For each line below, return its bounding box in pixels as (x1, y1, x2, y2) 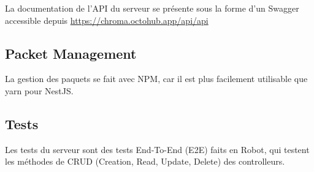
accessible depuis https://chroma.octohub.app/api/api (5, 13, 209, 26)
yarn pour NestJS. (5, 84, 74, 97)
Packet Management (5, 43, 137, 62)
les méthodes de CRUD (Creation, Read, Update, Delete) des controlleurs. (5, 155, 285, 168)
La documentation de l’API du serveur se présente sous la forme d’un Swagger (5, 2, 299, 14)
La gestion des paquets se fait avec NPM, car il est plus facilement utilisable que (5, 72, 308, 85)
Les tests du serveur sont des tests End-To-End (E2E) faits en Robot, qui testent (5, 143, 310, 155)
